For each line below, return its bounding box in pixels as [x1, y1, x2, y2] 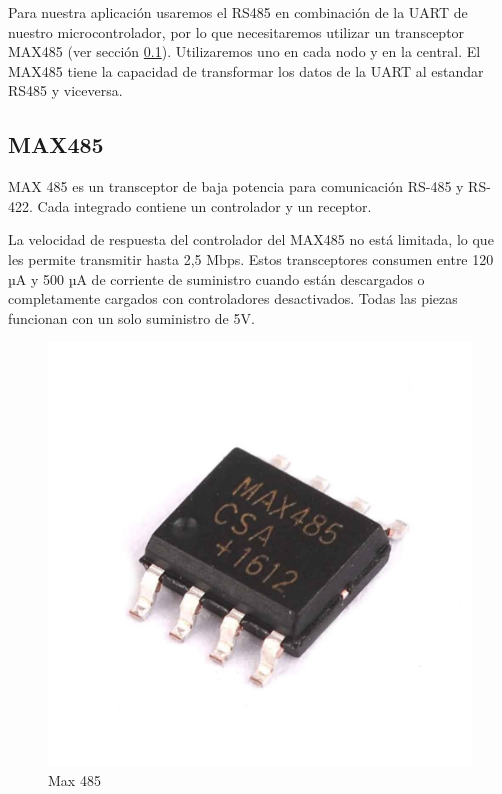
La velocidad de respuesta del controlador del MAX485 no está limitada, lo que [8, 229, 494, 250]
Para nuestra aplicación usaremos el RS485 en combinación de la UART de [8, 2, 468, 22]
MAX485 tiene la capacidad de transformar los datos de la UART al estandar [8, 60, 484, 81]
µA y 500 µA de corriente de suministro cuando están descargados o [8, 268, 425, 289]
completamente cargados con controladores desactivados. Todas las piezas [8, 288, 458, 309]
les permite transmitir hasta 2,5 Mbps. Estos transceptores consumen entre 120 [8, 248, 494, 269]
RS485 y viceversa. [8, 80, 123, 101]
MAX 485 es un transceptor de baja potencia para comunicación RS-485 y [8, 176, 464, 197]
